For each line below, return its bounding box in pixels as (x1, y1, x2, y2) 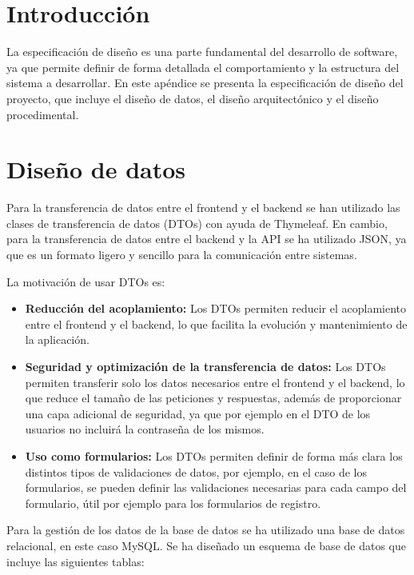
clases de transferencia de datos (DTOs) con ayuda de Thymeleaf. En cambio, (6, 214, 388, 231)
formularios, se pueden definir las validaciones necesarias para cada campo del (25, 479, 407, 496)
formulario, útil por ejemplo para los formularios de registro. (25, 494, 321, 511)
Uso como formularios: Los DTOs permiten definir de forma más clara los (25, 447, 403, 464)
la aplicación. (25, 331, 90, 348)
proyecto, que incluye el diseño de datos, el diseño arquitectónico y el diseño (6, 90, 379, 106)
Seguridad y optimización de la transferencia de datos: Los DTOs (25, 357, 386, 374)
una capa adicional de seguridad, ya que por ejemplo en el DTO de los (25, 405, 371, 421)
